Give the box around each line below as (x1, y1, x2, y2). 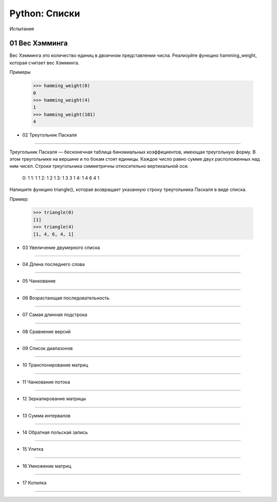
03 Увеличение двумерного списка (22, 244, 100, 250)
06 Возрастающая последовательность (22, 295, 110, 301)
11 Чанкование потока (22, 379, 70, 385)
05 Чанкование (22, 278, 56, 284)
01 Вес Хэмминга (9, 39, 68, 48)
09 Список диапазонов (22, 345, 73, 351)
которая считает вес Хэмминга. (9, 60, 80, 66)
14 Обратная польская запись (22, 429, 88, 435)
